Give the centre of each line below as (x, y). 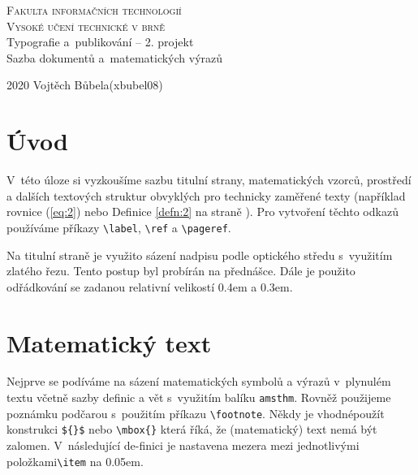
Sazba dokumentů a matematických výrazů (115, 57)
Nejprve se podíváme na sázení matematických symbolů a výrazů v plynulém (199, 381)
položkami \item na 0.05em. (75, 461)
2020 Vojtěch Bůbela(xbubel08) (85, 85)
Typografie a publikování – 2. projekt (100, 42)
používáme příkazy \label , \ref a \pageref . (119, 227)
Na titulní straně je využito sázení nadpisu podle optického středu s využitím (200, 255)
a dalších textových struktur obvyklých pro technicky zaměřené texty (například (206, 195)
